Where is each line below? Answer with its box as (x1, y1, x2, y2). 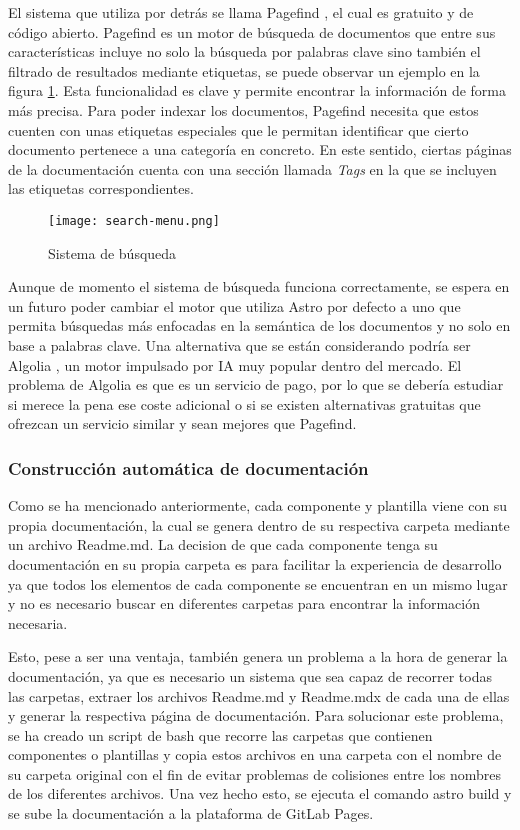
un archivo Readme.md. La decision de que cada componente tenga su (8, 534, 438, 555)
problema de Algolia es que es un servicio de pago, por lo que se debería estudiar (8, 374, 504, 395)
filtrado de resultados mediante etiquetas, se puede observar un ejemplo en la (8, 60, 480, 81)
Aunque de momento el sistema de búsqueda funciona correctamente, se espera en (8, 276, 510, 297)
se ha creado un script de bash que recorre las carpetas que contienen (8, 724, 433, 745)
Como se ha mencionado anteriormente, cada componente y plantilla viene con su (8, 495, 508, 516)
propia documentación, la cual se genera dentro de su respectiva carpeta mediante (8, 514, 510, 535)
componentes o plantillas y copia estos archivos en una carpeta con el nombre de (8, 744, 502, 765)
